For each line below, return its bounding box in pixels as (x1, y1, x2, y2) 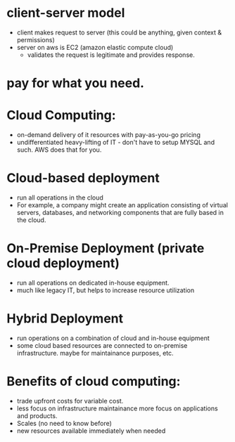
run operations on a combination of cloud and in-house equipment (16, 334, 210, 342)
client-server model (6, 5, 125, 21)
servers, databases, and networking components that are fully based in (16, 209, 224, 216)
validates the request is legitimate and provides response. (27, 51, 195, 59)
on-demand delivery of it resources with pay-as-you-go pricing (16, 131, 201, 139)
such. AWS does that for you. (16, 145, 102, 154)
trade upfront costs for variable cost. (16, 396, 124, 405)
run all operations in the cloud (16, 193, 103, 202)
